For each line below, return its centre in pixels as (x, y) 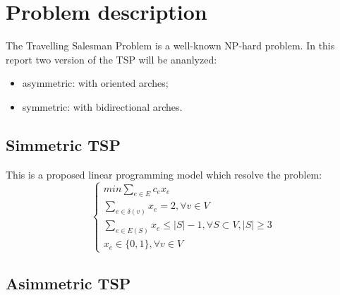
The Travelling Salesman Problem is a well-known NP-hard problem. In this (170, 46)
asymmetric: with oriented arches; (95, 83)
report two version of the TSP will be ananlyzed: (111, 59)
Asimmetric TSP (68, 283)
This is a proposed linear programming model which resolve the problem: (164, 174)
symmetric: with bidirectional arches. (102, 106)
